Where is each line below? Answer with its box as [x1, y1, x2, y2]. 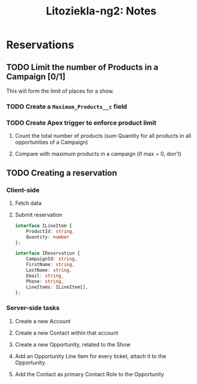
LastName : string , [26, 267, 72, 273]
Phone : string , [26, 278, 64, 284]
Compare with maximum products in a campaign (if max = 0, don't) [14, 150, 182, 158]
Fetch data [14, 199, 42, 206]
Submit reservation [14, 211, 63, 218]
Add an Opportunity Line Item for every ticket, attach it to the [14, 352, 167, 359]
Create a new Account [14, 317, 71, 324]
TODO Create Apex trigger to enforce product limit [6, 119, 157, 127]
